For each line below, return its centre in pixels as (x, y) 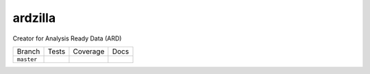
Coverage (89, 51)
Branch (28, 51)
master (27, 59)
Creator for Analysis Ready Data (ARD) (67, 38)
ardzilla (34, 18)
